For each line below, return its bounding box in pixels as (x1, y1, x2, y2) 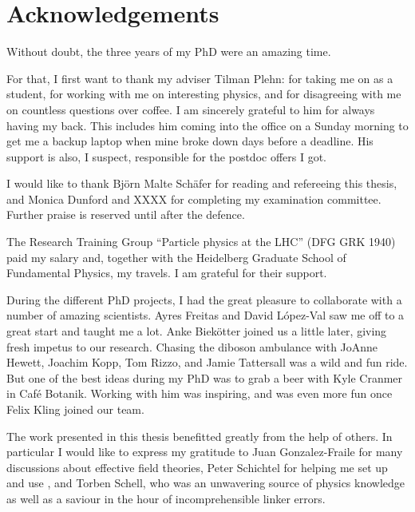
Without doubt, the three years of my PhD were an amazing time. (6, 43, 331, 60)
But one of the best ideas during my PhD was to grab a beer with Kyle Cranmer (6, 369, 403, 386)
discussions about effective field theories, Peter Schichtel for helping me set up (6, 458, 388, 475)
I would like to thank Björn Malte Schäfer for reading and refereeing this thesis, (6, 175, 397, 192)
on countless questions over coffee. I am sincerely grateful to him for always (6, 101, 375, 117)
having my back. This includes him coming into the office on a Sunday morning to (6, 117, 409, 133)
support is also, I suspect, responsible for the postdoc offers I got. (6, 148, 327, 165)
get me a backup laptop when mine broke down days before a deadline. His (6, 133, 373, 149)
